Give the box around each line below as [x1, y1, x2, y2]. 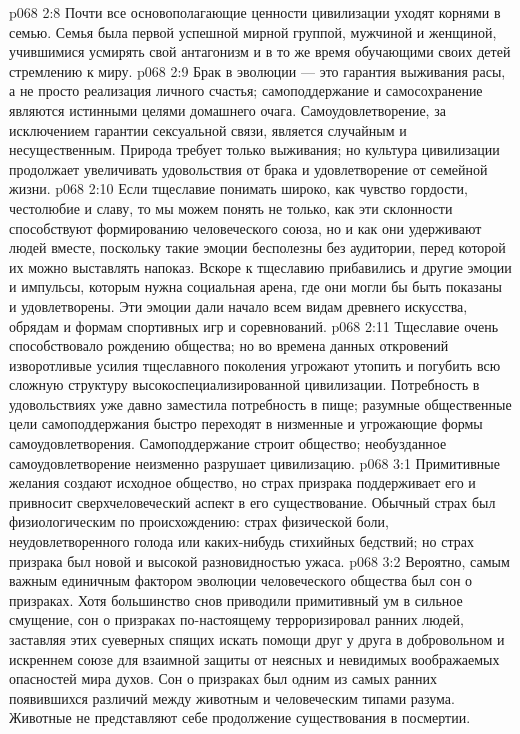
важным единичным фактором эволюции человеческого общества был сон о [9, 570, 473, 591]
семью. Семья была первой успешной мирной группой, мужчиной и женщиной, [9, 21, 497, 42]
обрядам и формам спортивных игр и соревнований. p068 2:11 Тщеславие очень [9, 315, 499, 336]
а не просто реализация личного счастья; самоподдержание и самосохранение [9, 80, 483, 101]
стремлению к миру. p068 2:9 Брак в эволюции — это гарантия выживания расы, [9, 60, 506, 81]
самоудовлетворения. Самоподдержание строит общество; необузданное [9, 433, 447, 454]
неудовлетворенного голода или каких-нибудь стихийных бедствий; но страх [9, 531, 474, 552]
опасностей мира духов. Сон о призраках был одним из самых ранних [9, 668, 438, 689]
